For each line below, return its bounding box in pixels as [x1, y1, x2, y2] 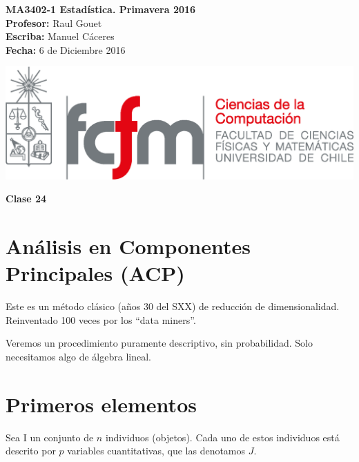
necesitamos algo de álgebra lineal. [6, 349, 151, 364]
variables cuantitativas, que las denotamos [67, 443, 246, 458]
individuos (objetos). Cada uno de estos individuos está [105, 430, 340, 444]
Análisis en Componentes [6, 232, 251, 260]
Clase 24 [6, 191, 47, 206]
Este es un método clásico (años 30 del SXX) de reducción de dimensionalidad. [6, 299, 340, 314]
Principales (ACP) [6, 259, 185, 287]
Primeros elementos [6, 389, 197, 418]
